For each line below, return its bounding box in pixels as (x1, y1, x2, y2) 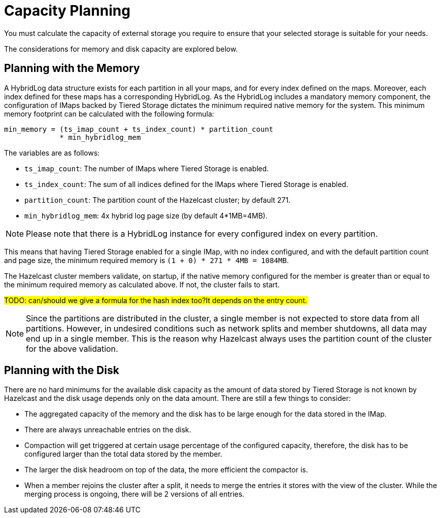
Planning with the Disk (4, 364, 120, 377)
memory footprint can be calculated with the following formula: (4, 109, 214, 118)
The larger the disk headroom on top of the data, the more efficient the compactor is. (24, 465, 308, 474)
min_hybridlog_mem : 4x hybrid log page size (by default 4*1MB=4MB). (24, 211, 268, 220)
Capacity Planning (4, 2, 131, 19)
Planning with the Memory (4, 62, 140, 75)
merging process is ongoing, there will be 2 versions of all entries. (24, 490, 244, 499)
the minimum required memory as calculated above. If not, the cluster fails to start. (4, 280, 280, 289)
